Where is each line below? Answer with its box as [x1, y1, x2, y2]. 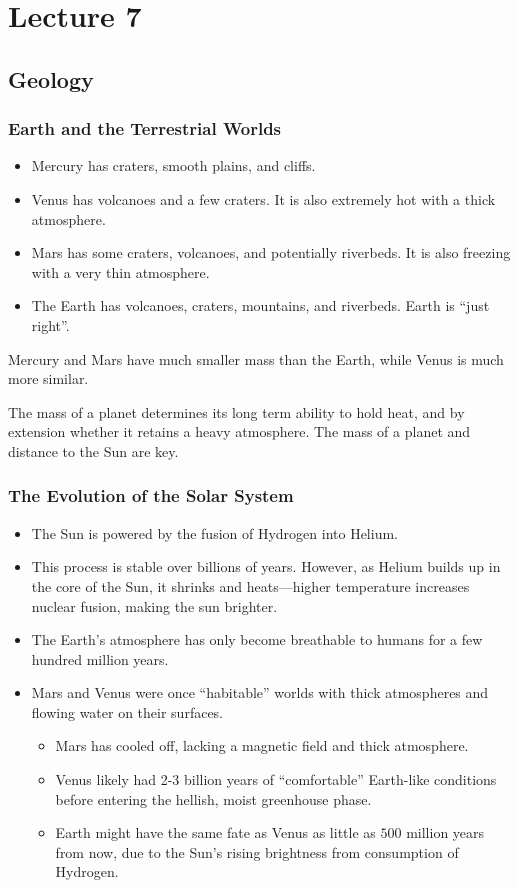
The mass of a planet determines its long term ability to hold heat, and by [8, 401, 465, 422]
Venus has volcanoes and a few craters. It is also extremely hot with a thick [31, 188, 496, 209]
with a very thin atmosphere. [31, 261, 210, 282]
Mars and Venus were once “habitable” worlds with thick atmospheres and [31, 682, 489, 703]
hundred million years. [31, 648, 169, 669]
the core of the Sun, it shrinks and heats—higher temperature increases [31, 575, 470, 596]
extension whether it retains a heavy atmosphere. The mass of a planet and [8, 421, 471, 442]
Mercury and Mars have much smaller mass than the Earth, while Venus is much [8, 348, 504, 369]
